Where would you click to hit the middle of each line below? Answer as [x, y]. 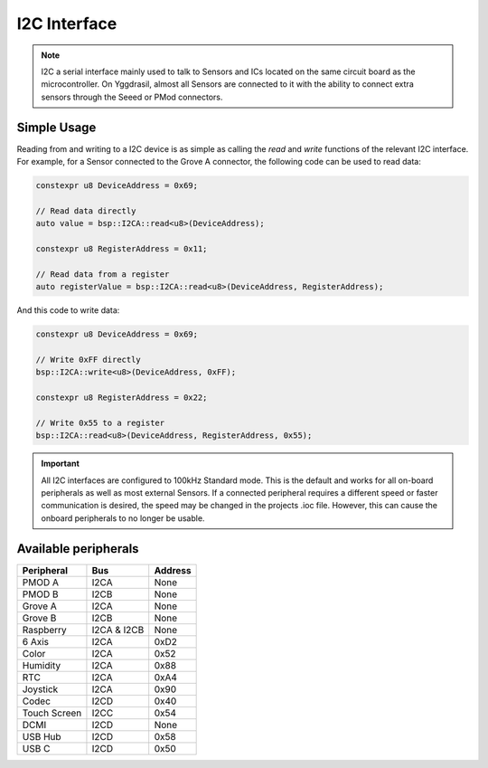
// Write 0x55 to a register [100, 422]
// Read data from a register [103, 274]
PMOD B [40, 594]
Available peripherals [78, 549]
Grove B [39, 618]
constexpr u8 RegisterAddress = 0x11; [122, 248]
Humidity [42, 665]
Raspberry [44, 630]
